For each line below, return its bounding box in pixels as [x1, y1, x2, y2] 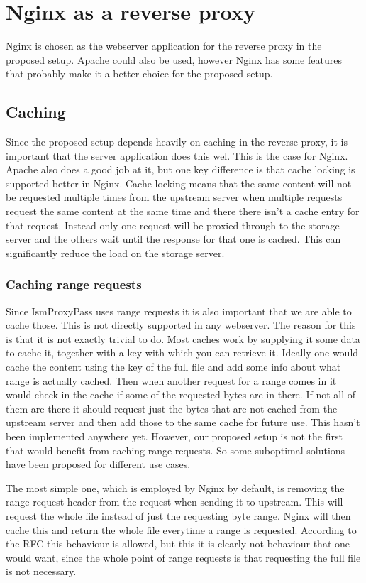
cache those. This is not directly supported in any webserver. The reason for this [6, 317, 356, 332]
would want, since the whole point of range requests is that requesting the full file [6, 550, 361, 565]
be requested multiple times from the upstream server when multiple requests [6, 190, 343, 205]
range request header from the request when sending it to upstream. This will [6, 494, 343, 509]
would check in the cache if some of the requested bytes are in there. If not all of [6, 387, 356, 402]
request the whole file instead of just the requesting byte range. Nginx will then [6, 508, 351, 523]
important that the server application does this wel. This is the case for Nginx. [6, 148, 348, 163]
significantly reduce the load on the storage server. [6, 245, 225, 260]
